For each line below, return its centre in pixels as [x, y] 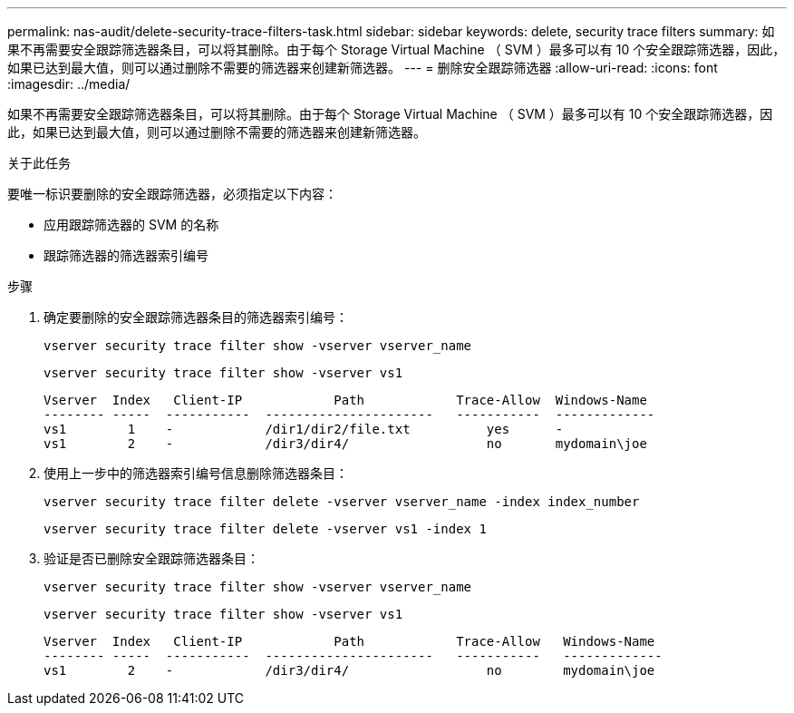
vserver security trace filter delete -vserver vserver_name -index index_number [342, 502]
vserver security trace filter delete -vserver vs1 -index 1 [265, 529]
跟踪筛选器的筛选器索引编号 [126, 255]
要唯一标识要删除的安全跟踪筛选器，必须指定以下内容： [172, 194]
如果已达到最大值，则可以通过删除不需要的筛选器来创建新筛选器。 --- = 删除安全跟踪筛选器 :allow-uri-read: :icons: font [363, 68]
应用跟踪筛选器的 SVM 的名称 [131, 225]
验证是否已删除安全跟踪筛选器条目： [151, 558]
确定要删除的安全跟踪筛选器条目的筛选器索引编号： [196, 317]
